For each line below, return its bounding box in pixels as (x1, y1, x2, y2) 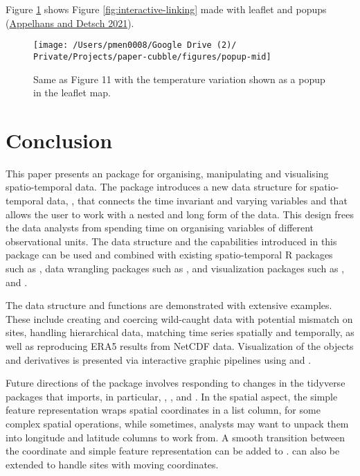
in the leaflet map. (33, 85, 111, 100)
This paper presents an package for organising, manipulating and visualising (6, 166, 329, 180)
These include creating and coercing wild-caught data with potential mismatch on (6, 311, 353, 326)
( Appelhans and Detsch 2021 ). (6, 15, 134, 30)
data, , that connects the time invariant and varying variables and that (46, 193, 348, 207)
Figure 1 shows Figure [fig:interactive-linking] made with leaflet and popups (6, 2, 327, 16)
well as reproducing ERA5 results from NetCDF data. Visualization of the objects (6, 338, 354, 353)
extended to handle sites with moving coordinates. (6, 457, 219, 471)
